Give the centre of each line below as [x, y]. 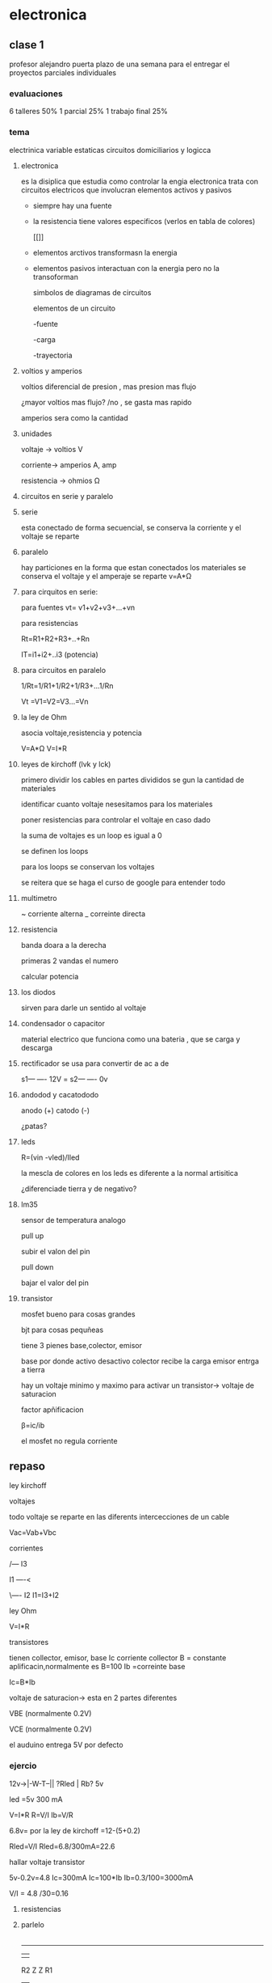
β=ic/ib [33, 1425]
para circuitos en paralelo [63, 670]
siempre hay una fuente [72, 205]
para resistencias [50, 623]
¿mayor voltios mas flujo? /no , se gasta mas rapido [106, 402]
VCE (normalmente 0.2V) [50, 1729]
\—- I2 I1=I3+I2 [34, 1596]
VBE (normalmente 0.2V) [50, 1714]
